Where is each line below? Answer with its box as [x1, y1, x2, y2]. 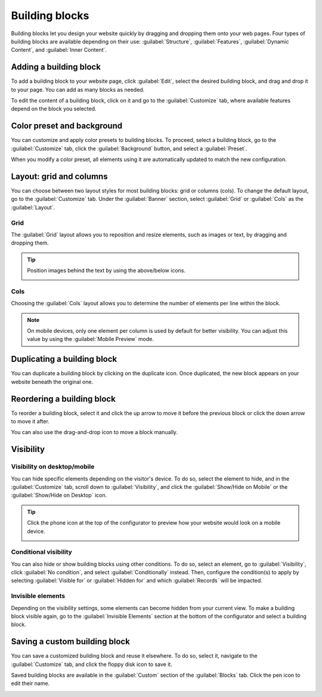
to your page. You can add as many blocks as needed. [11, 86, 145, 93]
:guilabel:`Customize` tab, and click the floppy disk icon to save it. [11, 661, 172, 668]
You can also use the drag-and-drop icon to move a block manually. [11, 429, 178, 436]
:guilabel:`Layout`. [11, 203, 55, 211]
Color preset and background [11, 121, 122, 131]
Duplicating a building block [11, 354, 117, 364]
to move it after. [11, 418, 50, 425]
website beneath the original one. [11, 378, 94, 385]
